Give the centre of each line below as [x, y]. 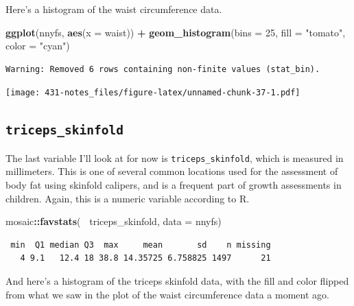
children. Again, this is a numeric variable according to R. [128, 198]
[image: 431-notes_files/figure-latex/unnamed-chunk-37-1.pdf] [153, 93]
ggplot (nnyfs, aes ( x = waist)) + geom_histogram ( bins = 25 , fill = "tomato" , [176, 32]
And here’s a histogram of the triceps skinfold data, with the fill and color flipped [177, 281]
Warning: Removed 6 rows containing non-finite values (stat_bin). [163, 69]
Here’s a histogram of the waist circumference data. [114, 9]
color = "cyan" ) [38, 46]
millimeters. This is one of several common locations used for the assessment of [172, 171]
